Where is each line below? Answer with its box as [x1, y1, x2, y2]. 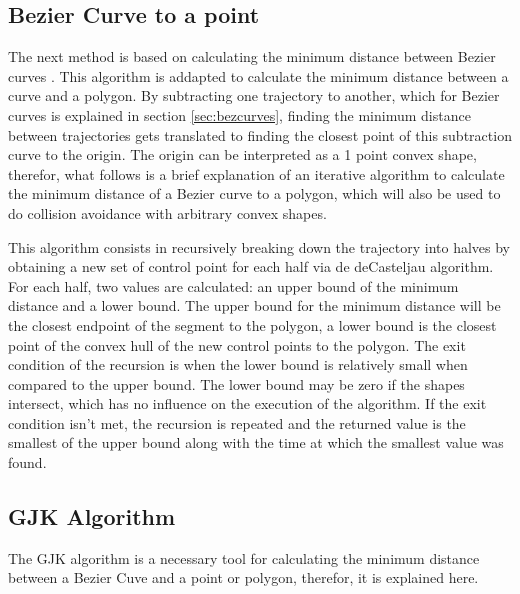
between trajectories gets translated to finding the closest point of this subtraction [8, 124, 512, 145]
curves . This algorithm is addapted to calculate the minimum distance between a [8, 65, 509, 86]
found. [8, 452, 47, 473]
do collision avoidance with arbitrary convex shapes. [8, 202, 327, 223]
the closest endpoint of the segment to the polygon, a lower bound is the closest [8, 314, 497, 335]
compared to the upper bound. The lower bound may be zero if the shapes [8, 373, 465, 394]
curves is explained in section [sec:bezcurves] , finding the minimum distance [8, 104, 471, 125]
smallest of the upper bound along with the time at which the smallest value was [8, 432, 504, 453]
